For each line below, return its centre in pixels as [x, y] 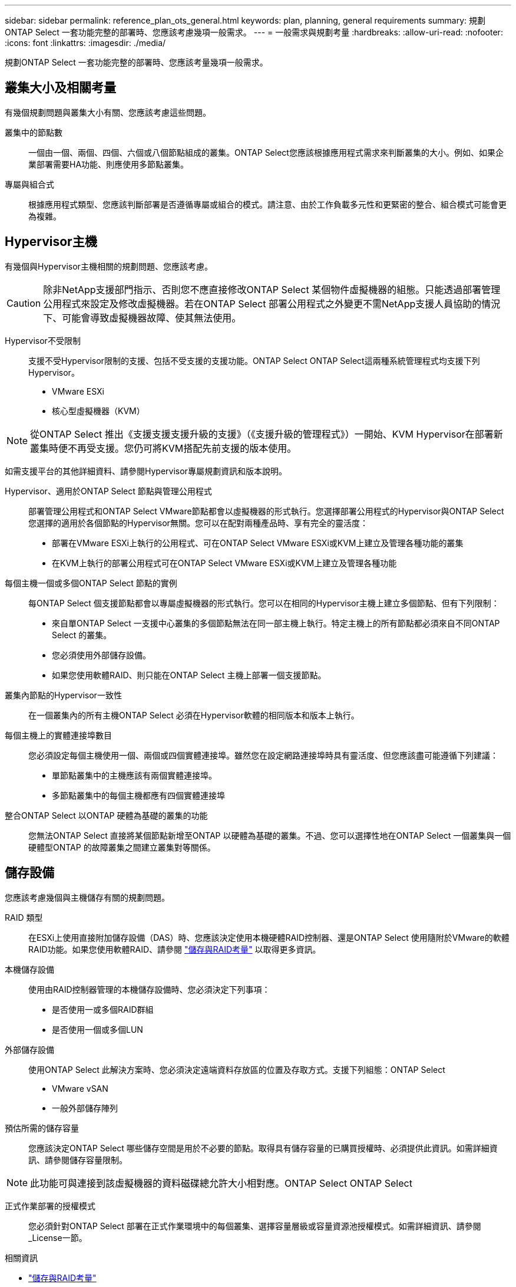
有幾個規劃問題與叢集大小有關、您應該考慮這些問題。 [108, 112]
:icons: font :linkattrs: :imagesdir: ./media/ [85, 43]
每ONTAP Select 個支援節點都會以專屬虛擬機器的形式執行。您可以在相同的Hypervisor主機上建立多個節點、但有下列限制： [264, 603]
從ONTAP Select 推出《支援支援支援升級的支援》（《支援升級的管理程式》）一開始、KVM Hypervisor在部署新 [267, 434]
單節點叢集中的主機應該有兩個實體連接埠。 [134, 775]
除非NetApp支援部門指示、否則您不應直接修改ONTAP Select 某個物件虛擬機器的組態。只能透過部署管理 [272, 289]
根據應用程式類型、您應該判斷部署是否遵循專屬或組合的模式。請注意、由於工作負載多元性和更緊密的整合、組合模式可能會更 [267, 204]
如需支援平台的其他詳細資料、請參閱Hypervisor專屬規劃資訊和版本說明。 [146, 471]
